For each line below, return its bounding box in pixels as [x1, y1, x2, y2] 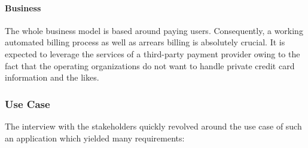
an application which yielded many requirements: [5, 131, 185, 144]
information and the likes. [5, 71, 99, 84]
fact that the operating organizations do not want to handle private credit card [5, 59, 295, 72]
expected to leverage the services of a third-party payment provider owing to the [5, 47, 300, 60]
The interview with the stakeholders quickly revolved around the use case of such [5, 119, 302, 132]
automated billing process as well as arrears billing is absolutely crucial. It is [5, 36, 285, 48]
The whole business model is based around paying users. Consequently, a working [5, 24, 303, 36]
